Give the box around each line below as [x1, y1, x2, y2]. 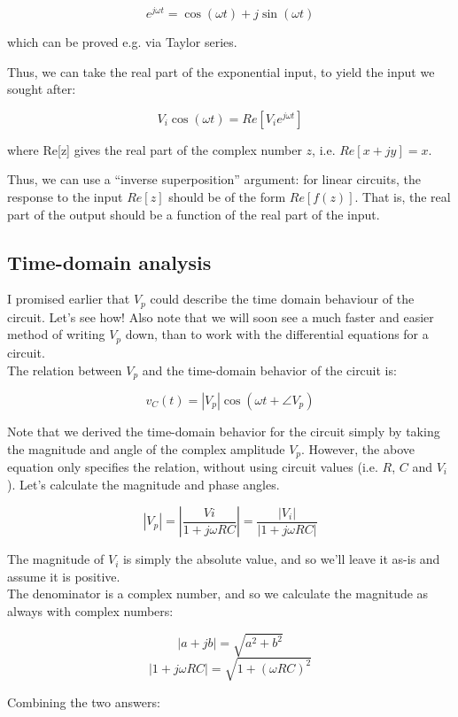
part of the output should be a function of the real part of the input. [7, 204, 380, 223]
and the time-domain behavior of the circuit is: [142, 360, 397, 379]
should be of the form [168, 188, 286, 206]
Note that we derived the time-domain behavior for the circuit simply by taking [7, 421, 440, 440]
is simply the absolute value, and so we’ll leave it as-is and [122, 550, 440, 568]
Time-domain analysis [7, 248, 212, 275]
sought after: [7, 80, 76, 98]
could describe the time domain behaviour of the [150, 289, 415, 308]
